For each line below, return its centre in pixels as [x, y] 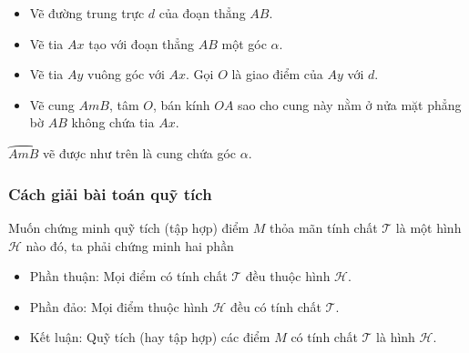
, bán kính [181, 104]
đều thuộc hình [288, 276]
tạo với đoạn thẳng [142, 43]
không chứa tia [113, 122]
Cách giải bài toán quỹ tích [110, 193]
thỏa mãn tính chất [324, 227]
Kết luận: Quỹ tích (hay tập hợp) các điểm [150, 337]
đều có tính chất [275, 306]
